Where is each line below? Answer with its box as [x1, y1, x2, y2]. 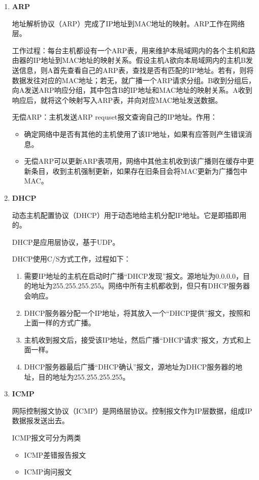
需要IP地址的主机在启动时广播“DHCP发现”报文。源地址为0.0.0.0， [24, 270, 243, 281]
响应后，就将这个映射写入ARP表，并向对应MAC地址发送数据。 [12, 94, 222, 105]
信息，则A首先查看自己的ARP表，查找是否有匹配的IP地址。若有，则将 [19, 64, 254, 75]
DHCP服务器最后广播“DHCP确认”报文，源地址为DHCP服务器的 [24, 361, 236, 372]
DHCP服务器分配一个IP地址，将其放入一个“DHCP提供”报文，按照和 [24, 307, 251, 318]
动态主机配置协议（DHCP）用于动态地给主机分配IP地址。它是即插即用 [12, 209, 247, 220]
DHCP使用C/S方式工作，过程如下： [12, 253, 131, 264]
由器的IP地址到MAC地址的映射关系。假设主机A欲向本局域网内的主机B [12, 55, 246, 65]
